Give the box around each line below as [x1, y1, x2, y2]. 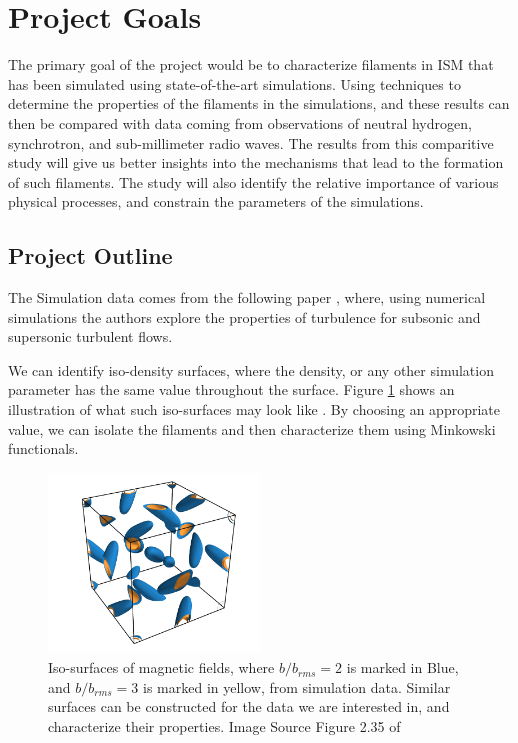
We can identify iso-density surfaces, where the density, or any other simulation [8, 359, 494, 380]
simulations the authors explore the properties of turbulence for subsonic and [8, 306, 481, 327]
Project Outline [8, 240, 173, 271]
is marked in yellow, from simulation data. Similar [143, 676, 451, 697]
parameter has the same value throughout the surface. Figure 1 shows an [8, 379, 455, 400]
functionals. [8, 438, 79, 459]
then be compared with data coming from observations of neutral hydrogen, [8, 112, 472, 133]
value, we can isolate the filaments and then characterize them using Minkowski [8, 418, 496, 439]
